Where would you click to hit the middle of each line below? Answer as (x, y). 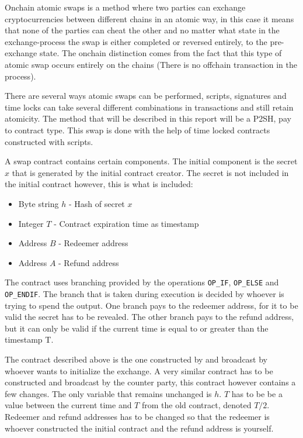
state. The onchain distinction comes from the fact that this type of (161, 53)
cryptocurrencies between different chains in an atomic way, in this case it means (149, 18)
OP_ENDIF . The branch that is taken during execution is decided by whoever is (144, 293)
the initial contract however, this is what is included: (99, 184)
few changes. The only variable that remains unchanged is (108, 393)
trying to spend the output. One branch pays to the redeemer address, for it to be (151, 305)
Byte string (39, 203)
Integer (31, 223)
